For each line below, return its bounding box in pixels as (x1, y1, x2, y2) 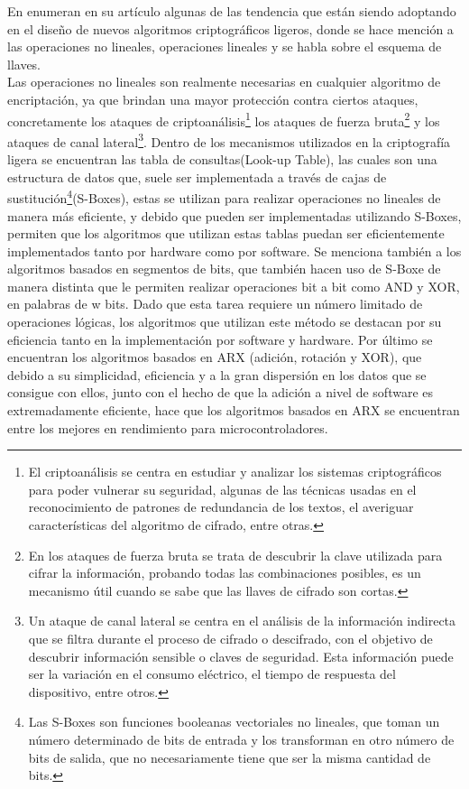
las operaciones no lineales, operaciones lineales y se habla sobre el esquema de (7, 37, 442, 56)
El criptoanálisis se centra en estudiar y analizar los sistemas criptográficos (28, 462, 442, 481)
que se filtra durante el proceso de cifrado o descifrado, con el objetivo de (28, 628, 433, 647)
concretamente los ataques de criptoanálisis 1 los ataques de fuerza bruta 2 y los (7, 108, 440, 130)
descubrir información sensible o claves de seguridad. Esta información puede (28, 646, 454, 665)
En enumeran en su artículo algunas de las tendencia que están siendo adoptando (7, 2, 456, 20)
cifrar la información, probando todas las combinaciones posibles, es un (28, 563, 421, 582)
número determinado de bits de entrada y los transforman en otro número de (28, 729, 455, 748)
